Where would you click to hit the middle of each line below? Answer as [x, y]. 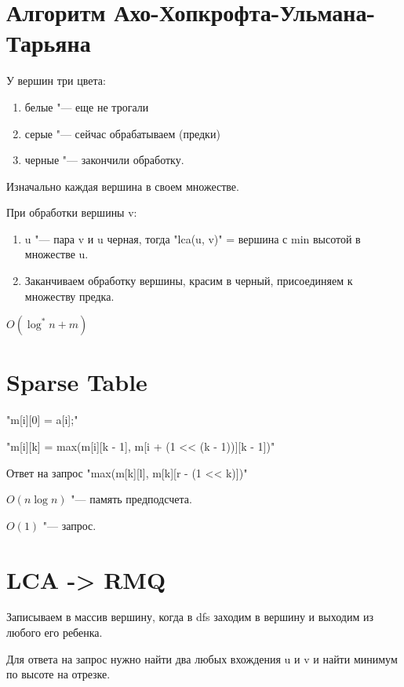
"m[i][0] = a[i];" [42, 420]
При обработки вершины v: [72, 212]
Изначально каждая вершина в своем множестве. [123, 186]
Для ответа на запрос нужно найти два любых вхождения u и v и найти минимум [202, 658]
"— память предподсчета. [131, 499]
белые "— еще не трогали [87, 106]
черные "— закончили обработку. [104, 160]
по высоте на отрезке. [58, 674]
